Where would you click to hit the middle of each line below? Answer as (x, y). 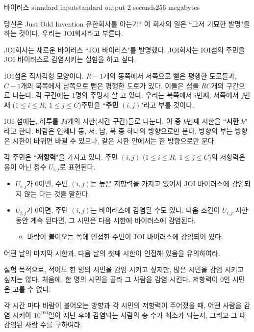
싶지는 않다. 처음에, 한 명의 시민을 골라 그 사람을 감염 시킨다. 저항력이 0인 (117, 279)
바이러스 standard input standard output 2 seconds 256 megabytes (102, 7)
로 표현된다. (77, 166)
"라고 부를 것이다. (167, 104)
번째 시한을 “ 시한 (213, 121)
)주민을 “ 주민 (99, 104)
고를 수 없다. (32, 289)
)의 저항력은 (227, 157)
